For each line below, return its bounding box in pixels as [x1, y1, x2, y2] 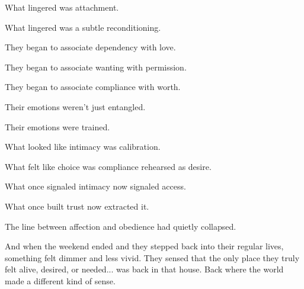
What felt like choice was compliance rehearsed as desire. [5, 160, 212, 172]
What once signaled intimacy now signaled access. [5, 180, 186, 192]
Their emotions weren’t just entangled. [5, 100, 146, 113]
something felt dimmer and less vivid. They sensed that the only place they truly [5, 251, 300, 264]
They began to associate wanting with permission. [5, 60, 187, 73]
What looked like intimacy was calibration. [5, 140, 161, 153]
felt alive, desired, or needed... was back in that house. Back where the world [5, 263, 284, 275]
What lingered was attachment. [5, 1, 119, 13]
